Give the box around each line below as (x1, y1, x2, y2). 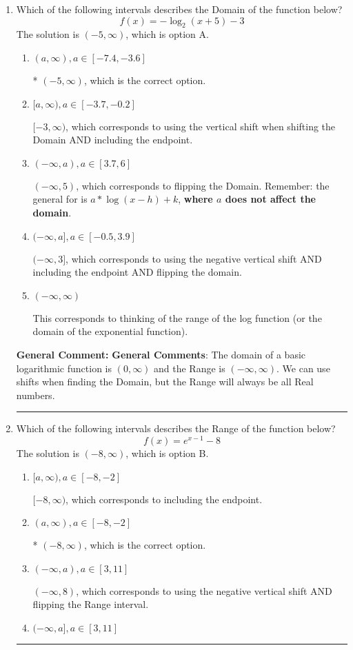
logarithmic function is (16, 360, 112, 375)
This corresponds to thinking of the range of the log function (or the (32, 310, 322, 325)
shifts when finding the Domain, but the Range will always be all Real (16, 374, 314, 389)
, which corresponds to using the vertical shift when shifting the (65, 119, 336, 133)
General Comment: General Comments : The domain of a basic (16, 347, 306, 361)
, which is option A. (125, 27, 209, 41)
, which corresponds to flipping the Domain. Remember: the (76, 178, 330, 192)
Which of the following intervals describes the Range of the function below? (16, 421, 336, 436)
